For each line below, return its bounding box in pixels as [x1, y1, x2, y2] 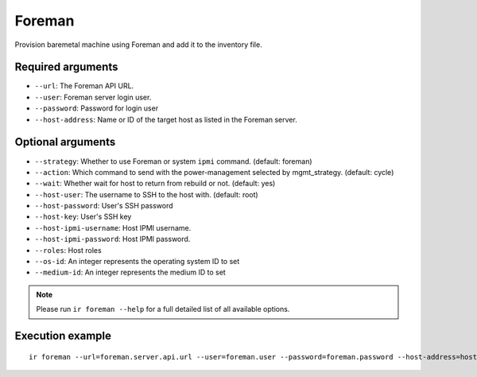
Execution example [14, 329, 111, 343]
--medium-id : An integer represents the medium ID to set [34, 267, 226, 278]
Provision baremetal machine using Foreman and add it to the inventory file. [14, 40, 262, 49]
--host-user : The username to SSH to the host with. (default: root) [34, 189, 258, 199]
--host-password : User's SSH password [34, 201, 174, 211]
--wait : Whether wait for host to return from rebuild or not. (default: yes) [34, 179, 276, 188]
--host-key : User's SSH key [34, 212, 132, 222]
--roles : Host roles [34, 245, 103, 255]
